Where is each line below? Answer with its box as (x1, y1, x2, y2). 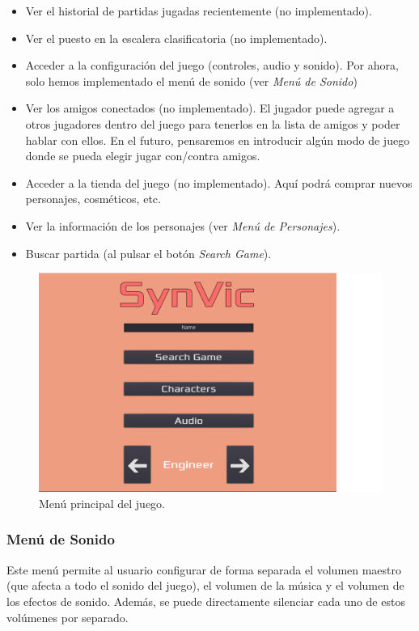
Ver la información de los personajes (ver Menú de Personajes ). (25, 217, 341, 234)
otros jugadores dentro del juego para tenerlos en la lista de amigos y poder (25, 115, 400, 132)
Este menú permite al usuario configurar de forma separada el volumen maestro (6, 561, 402, 578)
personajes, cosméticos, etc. (25, 190, 161, 207)
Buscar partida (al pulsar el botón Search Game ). (25, 244, 272, 261)
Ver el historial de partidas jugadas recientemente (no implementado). (25, 2, 372, 19)
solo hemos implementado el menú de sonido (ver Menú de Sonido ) (25, 72, 358, 89)
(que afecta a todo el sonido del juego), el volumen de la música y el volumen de (6, 577, 404, 594)
